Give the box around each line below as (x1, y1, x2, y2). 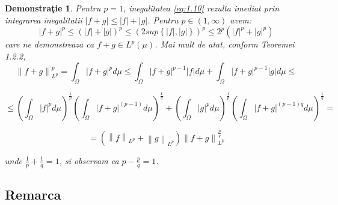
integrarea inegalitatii (5, 13, 82, 26)
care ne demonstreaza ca (5, 38, 94, 50)
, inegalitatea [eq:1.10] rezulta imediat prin (123, 2, 280, 14)
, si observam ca (59, 154, 119, 167)
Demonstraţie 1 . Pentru (5, 2, 101, 14)
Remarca (5, 185, 61, 204)
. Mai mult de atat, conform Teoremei (155, 38, 295, 50)
